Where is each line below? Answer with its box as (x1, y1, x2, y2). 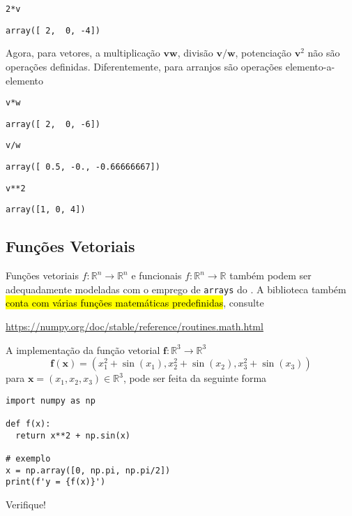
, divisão (177, 45, 213, 60)
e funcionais (131, 268, 182, 283)
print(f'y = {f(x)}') (6, 477, 106, 487)
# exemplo (6, 454, 51, 464)
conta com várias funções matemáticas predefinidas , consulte (6, 295, 264, 310)
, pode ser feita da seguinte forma (123, 371, 267, 385)
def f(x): (6, 419, 51, 429)
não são (307, 45, 340, 60)
